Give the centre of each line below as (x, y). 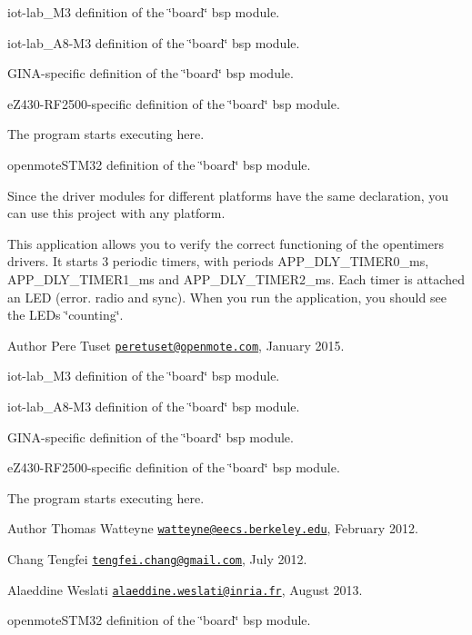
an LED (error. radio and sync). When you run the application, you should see (227, 297)
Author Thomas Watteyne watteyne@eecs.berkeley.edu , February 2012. (213, 528)
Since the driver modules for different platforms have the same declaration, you (228, 195)
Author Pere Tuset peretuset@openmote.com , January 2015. (176, 345)
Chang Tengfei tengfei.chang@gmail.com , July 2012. (157, 559)
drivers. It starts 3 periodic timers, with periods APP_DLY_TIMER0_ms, (218, 261)
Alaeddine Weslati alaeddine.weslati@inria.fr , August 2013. (185, 589)
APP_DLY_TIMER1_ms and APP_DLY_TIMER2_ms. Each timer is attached (236, 278)
